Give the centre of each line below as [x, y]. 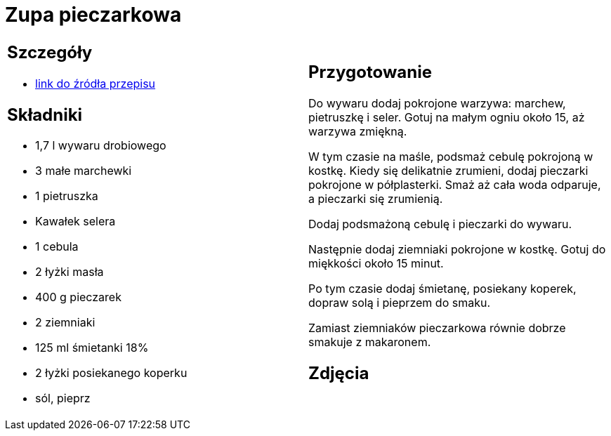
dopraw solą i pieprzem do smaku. [400, 302]
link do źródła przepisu [96, 83]
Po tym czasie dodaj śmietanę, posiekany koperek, [442, 288]
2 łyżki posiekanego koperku [111, 373]
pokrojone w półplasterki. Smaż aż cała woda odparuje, [455, 184]
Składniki [45, 114]
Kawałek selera [75, 222]
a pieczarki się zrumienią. [376, 198]
